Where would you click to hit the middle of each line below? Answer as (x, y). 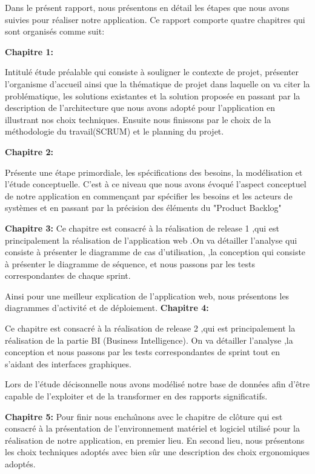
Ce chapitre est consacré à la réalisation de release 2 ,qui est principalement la (150, 328)
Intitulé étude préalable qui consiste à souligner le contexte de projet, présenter (152, 72)
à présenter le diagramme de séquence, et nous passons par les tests (130, 263)
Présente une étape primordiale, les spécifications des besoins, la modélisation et (154, 172)
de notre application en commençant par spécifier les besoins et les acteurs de (149, 195)
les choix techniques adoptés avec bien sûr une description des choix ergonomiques (157, 452)
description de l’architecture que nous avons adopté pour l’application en (140, 108)
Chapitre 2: (29, 151)
